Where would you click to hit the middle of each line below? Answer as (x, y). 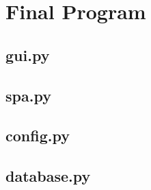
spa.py (28, 95)
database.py (48, 176)
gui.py (28, 55)
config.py (38, 135)
